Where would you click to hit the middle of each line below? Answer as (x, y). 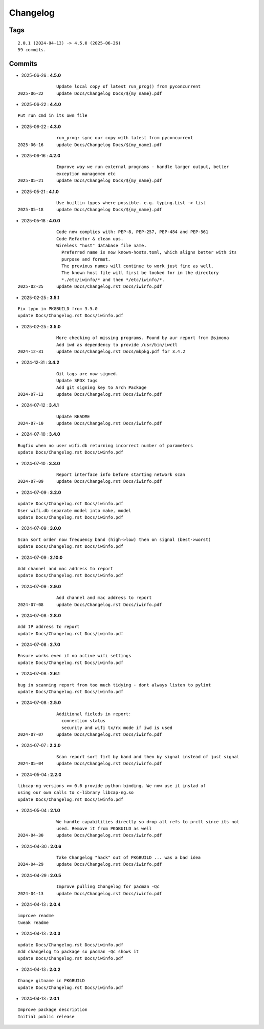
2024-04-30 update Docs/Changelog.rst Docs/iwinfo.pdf (90, 835)
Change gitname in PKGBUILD (51, 981)
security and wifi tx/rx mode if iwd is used (117, 728)
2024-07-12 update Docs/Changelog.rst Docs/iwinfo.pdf (90, 394)
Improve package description (53, 1010)
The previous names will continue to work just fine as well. (137, 266)
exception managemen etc (86, 174)
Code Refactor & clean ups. (90, 239)
